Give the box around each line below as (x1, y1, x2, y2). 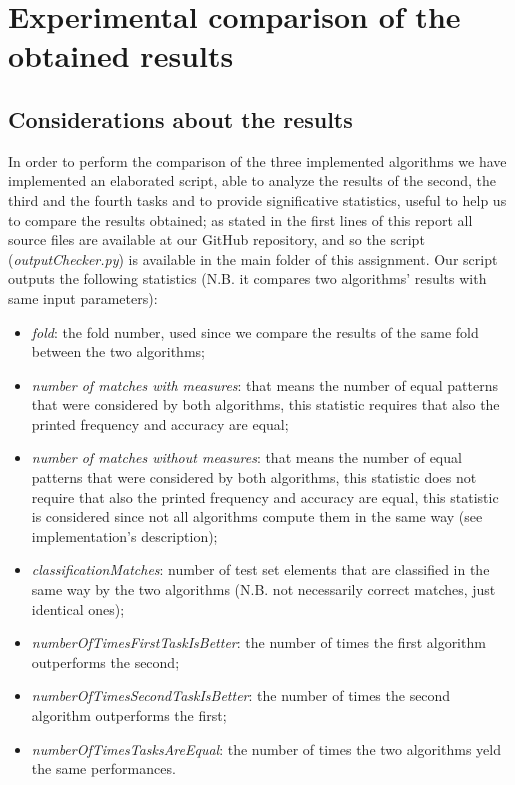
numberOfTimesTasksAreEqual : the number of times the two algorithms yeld (31, 738, 501, 759)
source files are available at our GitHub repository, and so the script (8, 229, 425, 250)
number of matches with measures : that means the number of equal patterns (31, 374, 498, 395)
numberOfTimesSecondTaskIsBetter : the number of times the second (31, 685, 451, 706)
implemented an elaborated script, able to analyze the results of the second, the (8, 170, 497, 191)
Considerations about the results (8, 103, 353, 134)
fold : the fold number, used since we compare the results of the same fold (31, 321, 479, 342)
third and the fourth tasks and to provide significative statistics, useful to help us (8, 189, 507, 210)
